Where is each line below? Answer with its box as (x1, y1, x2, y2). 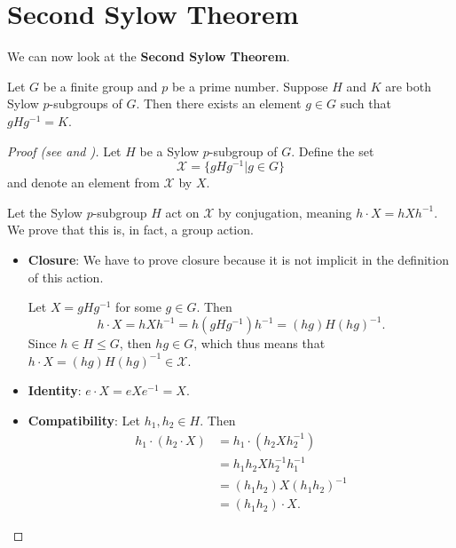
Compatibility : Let (28, 411, 141, 430)
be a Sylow (139, 141, 200, 160)
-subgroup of (208, 141, 278, 160)
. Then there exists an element (136, 94, 302, 113)
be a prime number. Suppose (171, 76, 328, 95)
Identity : (28, 381, 82, 400)
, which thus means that (193, 334, 326, 353)
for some (115, 298, 161, 316)
